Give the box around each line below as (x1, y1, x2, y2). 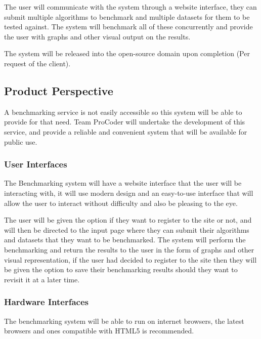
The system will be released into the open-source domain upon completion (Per (4, 48, 250, 59)
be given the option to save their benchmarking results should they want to (4, 264, 238, 275)
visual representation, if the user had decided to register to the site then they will (4, 254, 257, 265)
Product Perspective (4, 82, 113, 98)
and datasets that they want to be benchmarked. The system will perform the (4, 234, 246, 245)
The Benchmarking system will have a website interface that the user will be (4, 178, 242, 188)
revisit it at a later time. (4, 274, 80, 284)
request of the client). (4, 58, 71, 68)
